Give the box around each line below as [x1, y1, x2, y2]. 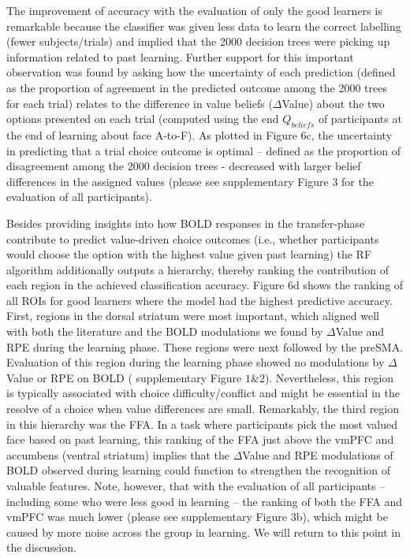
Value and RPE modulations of [242, 446, 393, 463]
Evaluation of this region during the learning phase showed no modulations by [6, 354, 385, 370]
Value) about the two [281, 95, 385, 111]
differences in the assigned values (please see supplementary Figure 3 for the [6, 173, 374, 189]
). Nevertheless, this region [264, 369, 394, 385]
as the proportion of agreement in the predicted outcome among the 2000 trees [6, 79, 387, 95]
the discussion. [6, 539, 76, 556]
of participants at [318, 110, 402, 127]
